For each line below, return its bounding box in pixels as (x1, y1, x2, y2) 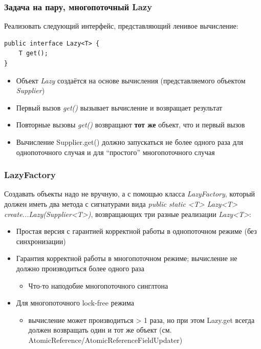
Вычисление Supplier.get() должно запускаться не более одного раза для (16, 136, 244, 147)
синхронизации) (16, 235, 66, 246)
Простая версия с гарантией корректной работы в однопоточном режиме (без (16, 226, 257, 236)
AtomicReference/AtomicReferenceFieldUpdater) (28, 334, 183, 345)
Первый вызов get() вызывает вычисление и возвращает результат (16, 102, 223, 113)
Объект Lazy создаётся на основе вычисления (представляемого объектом (16, 75, 246, 85)
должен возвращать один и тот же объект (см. (28, 324, 172, 335)
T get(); (18, 50, 48, 57)
